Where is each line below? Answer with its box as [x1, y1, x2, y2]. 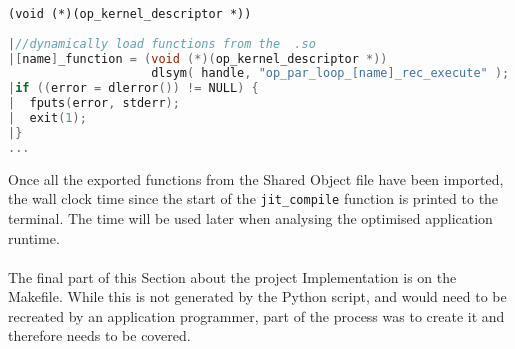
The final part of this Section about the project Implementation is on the [8, 266, 457, 287]
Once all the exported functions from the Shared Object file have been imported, [8, 168, 504, 189]
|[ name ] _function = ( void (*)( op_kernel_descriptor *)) [8, 51, 388, 66]
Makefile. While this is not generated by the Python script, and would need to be [8, 286, 507, 307]
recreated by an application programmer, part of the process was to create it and [8, 305, 505, 326]
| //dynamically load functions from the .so [8, 36, 316, 51]
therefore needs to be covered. [8, 325, 191, 346]
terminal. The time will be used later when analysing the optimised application [8, 207, 493, 228]
